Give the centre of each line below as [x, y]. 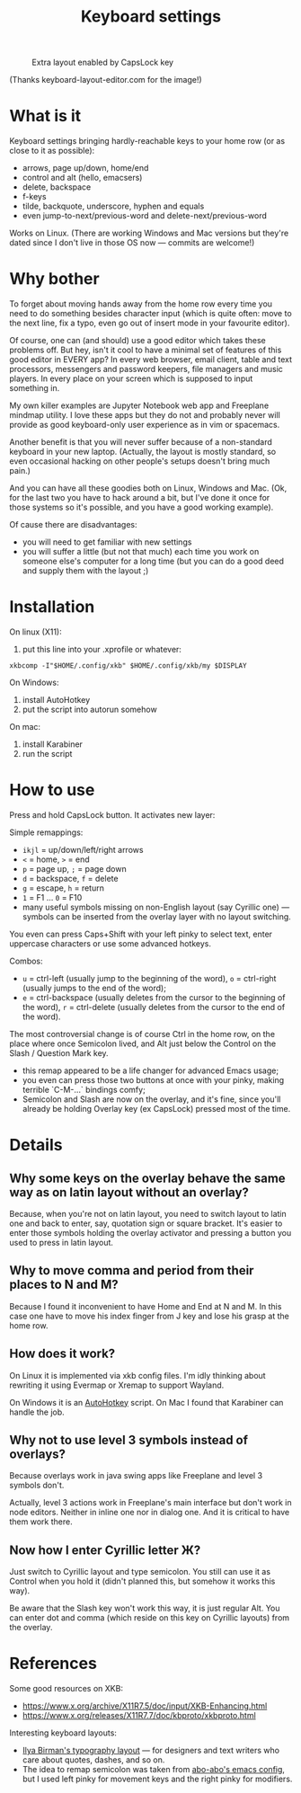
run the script [47, 754]
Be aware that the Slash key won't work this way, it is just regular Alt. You [145, 1608]
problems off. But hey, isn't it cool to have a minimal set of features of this [146, 350]
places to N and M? [64, 1285]
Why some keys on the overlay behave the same [147, 1178]
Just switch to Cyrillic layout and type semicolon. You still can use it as [140, 1572]
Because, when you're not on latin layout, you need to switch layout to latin [148, 1213]
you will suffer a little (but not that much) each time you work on [141, 552]
